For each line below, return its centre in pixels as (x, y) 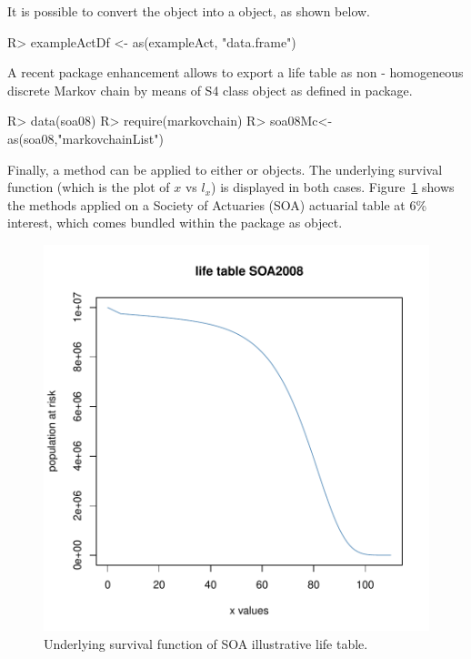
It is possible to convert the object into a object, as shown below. (189, 11)
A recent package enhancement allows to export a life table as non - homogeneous (235, 72)
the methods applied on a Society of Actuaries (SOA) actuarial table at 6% (217, 204)
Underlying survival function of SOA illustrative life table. (206, 643)
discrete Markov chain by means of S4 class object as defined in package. (210, 90)
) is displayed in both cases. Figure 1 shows (333, 187)
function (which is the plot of (89, 187)
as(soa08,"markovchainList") (85, 138)
